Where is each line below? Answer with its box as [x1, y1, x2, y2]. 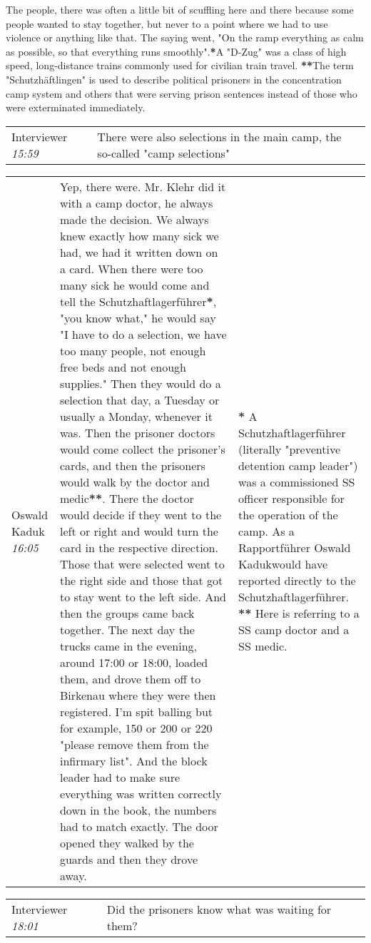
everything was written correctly [59, 785, 222, 802]
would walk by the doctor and [59, 473, 210, 490]
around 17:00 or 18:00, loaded [59, 653, 208, 671]
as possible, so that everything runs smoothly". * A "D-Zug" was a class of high [6, 44, 347, 58]
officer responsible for [238, 489, 345, 506]
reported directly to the [238, 571, 356, 588]
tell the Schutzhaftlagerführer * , [59, 292, 217, 310]
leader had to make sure [59, 768, 181, 785]
